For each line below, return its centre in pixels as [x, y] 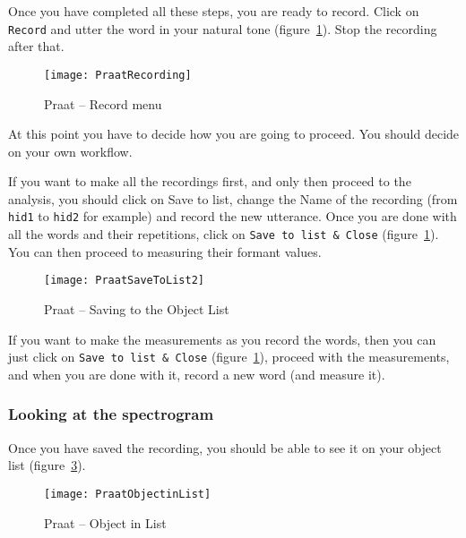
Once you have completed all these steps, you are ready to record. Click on [214, 11]
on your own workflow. [70, 151]
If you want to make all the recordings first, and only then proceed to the [210, 181]
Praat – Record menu [103, 103]
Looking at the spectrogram [111, 414]
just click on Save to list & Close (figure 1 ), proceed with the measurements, [229, 357]
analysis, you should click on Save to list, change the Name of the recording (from [233, 198]
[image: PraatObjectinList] [128, 494]
